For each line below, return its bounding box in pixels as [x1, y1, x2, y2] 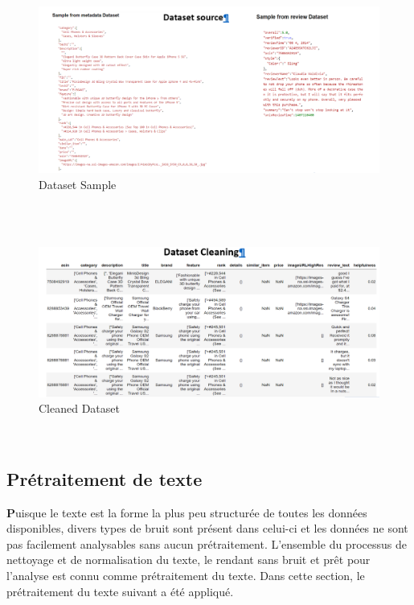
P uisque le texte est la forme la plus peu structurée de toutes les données [6, 504, 367, 521]
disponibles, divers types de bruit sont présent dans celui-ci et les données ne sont [6, 520, 408, 537]
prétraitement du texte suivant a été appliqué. [6, 582, 234, 599]
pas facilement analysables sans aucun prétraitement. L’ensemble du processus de [6, 535, 407, 552]
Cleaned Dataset [39, 400, 120, 417]
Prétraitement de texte [6, 466, 203, 491]
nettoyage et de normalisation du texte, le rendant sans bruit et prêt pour [6, 551, 371, 568]
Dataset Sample [39, 176, 117, 193]
